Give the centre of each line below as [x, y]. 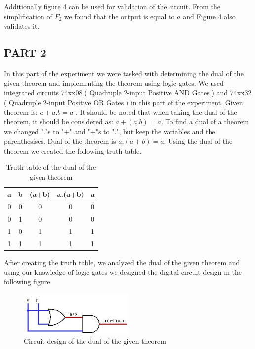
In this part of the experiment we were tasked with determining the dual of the [124, 73]
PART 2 [25, 53]
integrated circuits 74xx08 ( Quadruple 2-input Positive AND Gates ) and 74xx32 [128, 93]
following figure [27, 282]
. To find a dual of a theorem [205, 121]
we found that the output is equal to [119, 16]
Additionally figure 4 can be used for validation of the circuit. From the [112, 6]
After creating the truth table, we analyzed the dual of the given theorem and [122, 262]
